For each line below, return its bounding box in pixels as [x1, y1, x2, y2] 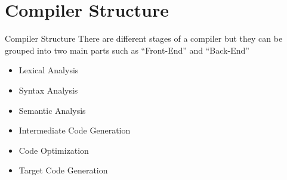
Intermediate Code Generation [18, 124, 131, 136]
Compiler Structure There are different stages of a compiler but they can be [5, 32, 283, 45]
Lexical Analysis [18, 64, 79, 76]
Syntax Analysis [18, 83, 78, 96]
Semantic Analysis [18, 104, 86, 116]
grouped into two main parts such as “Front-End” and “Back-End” [5, 44, 249, 56]
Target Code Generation [18, 164, 108, 176]
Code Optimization [18, 144, 89, 156]
